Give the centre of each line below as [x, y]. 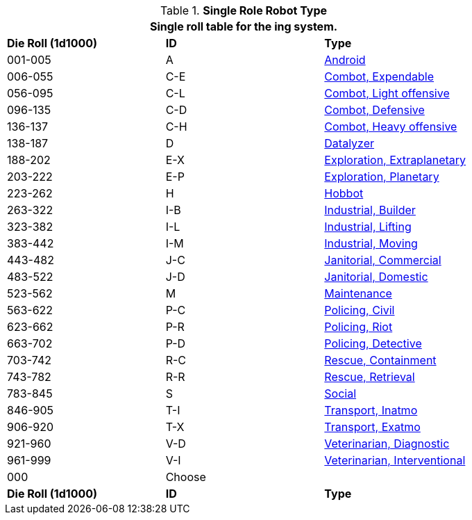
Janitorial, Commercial [383, 260]
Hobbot [344, 193]
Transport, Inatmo [371, 410]
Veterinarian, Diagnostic [387, 444]
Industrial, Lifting [368, 227]
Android [345, 60]
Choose [186, 477]
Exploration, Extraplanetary [395, 160]
